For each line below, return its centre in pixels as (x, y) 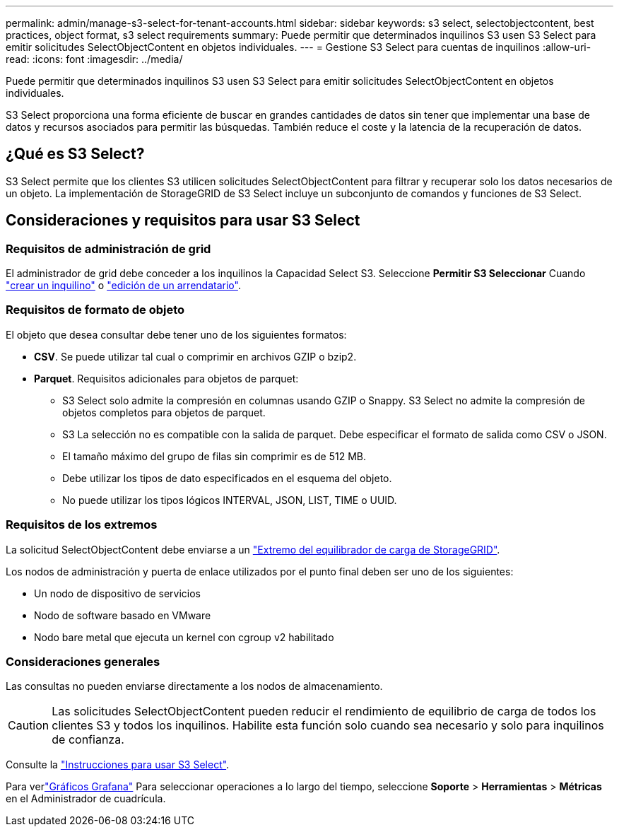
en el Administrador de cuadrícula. (86, 799)
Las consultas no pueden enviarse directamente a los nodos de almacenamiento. (194, 686)
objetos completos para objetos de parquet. (164, 412)
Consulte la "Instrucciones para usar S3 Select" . (118, 765)
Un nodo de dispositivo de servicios (118, 593)
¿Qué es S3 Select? (75, 154)
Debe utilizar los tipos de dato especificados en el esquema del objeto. (227, 478)
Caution (29, 726)
